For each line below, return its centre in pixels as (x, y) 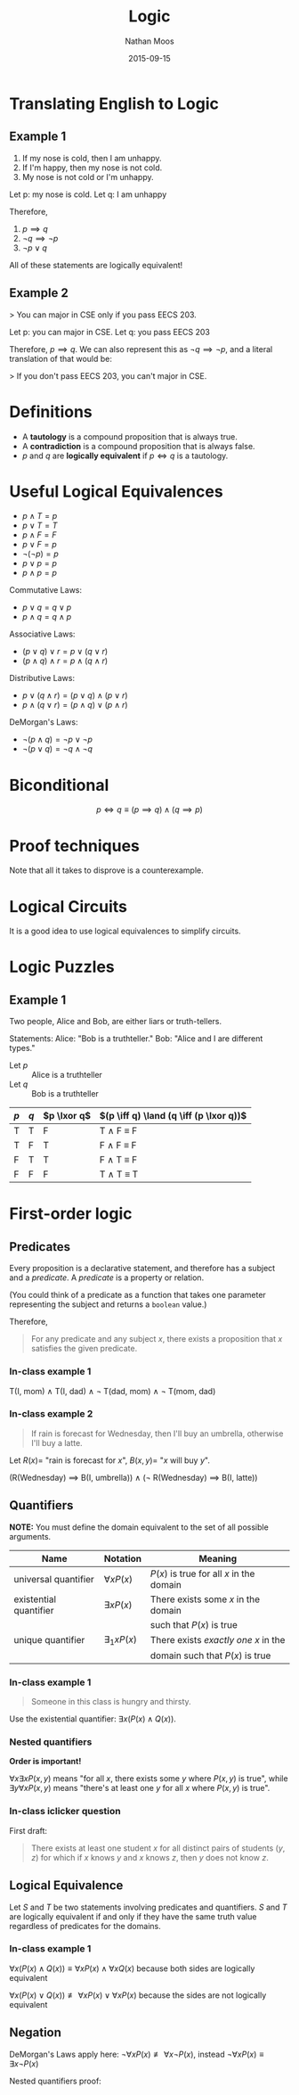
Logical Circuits (68, 906)
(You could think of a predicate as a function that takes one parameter (138, 1295)
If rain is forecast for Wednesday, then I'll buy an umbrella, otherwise (157, 1434)
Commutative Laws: (46, 590)
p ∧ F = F (39, 535)
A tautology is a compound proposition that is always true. (129, 436)
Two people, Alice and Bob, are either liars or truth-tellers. (116, 1022)
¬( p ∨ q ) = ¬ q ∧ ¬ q (57, 749)
